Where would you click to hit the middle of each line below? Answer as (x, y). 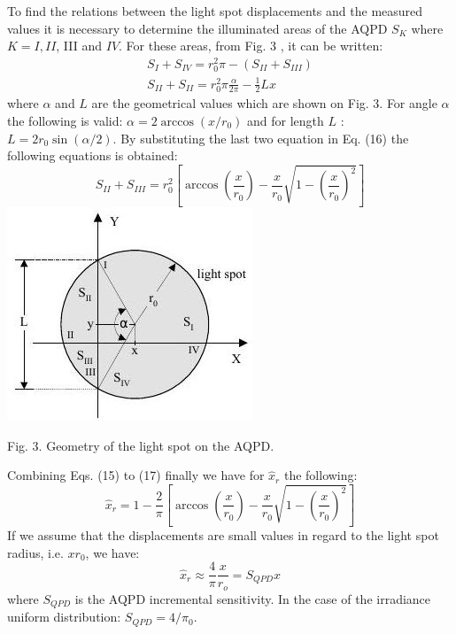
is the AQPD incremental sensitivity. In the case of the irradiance (253, 598)
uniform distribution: (64, 617)
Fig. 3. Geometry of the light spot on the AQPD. (141, 445)
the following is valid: (65, 121)
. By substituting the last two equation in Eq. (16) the (261, 138)
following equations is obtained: (93, 155)
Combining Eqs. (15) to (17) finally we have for (136, 475)
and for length (286, 121)
